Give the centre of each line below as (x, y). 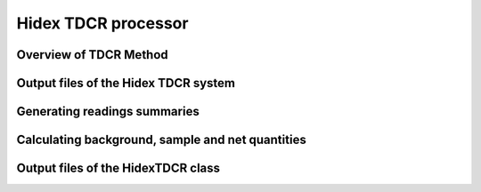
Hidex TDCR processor (102, 23)
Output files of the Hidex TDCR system (126, 83)
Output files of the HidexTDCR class (118, 168)
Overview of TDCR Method (92, 55)
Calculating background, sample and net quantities (161, 140)
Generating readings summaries (108, 112)
